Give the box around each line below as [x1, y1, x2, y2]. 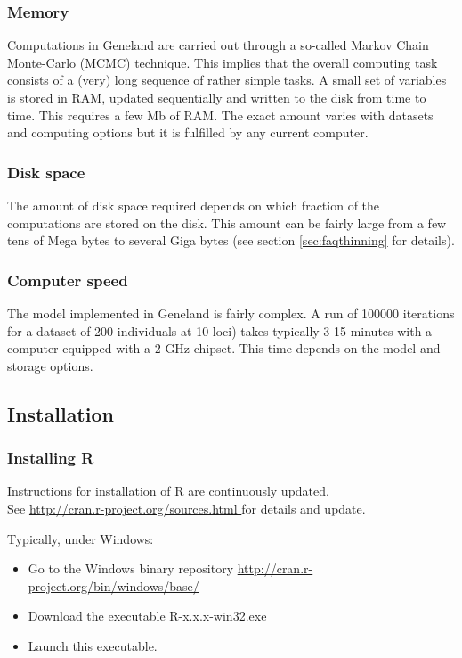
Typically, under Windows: [7, 529, 154, 547]
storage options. [7, 356, 93, 374]
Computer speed [7, 268, 128, 291]
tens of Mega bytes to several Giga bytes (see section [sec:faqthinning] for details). [7, 231, 455, 250]
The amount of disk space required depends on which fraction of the [7, 196, 380, 214]
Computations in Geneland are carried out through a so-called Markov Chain [7, 36, 429, 54]
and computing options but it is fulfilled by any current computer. [7, 123, 369, 142]
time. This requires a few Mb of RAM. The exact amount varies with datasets [7, 105, 434, 124]
